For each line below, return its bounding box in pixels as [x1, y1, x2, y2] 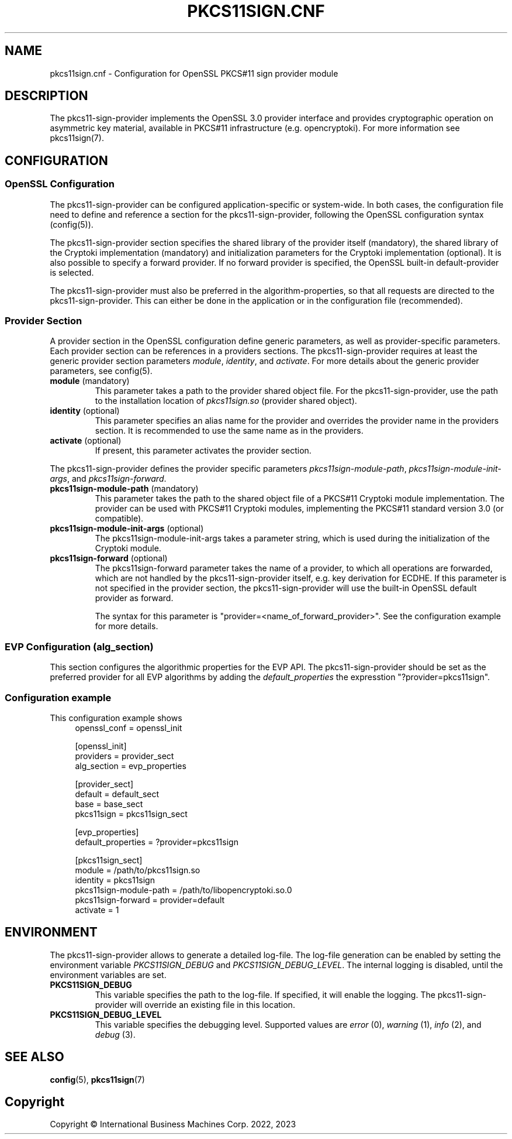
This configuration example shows [50, 712, 182, 723]
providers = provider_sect [75, 750, 174, 761]
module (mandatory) [50, 376, 130, 386]
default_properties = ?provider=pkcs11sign [75, 836, 238, 847]
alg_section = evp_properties [75, 760, 186, 771]
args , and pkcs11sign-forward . [50, 474, 167, 484]
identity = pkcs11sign [75, 874, 155, 885]
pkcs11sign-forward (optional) [50, 553, 168, 564]
